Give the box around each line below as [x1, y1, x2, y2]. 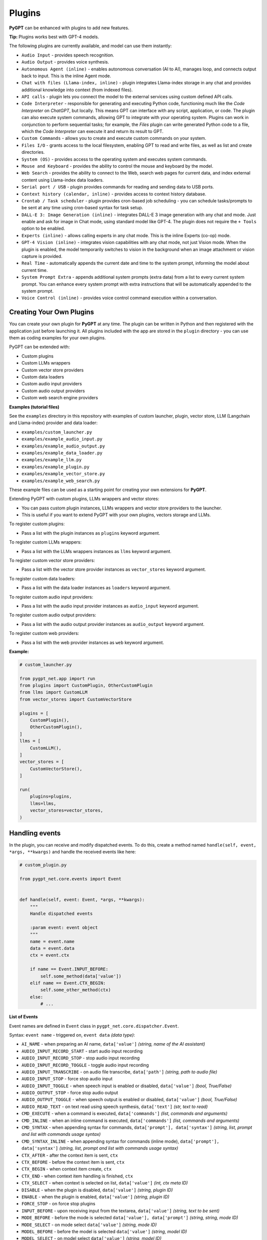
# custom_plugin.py [19, 862, 67, 868]
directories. [21, 149, 45, 155]
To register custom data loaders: [9, 575, 76, 581]
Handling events [9, 829, 61, 837]
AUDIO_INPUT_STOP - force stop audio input [21, 1076, 113, 1082]
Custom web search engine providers [21, 395, 98, 401]
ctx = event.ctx [30, 952, 69, 958]
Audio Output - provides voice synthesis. [21, 59, 109, 65]
